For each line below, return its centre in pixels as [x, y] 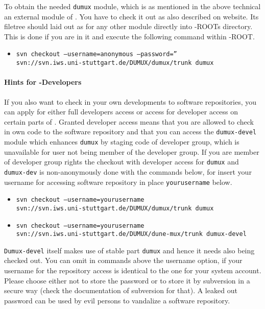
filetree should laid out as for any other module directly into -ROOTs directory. [128, 26]
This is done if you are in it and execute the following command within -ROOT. [129, 36]
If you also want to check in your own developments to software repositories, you [130, 101]
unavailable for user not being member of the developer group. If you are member [132, 151]
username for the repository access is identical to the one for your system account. [133, 270]
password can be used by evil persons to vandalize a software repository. [117, 300]
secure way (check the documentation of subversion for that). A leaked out [121, 290]
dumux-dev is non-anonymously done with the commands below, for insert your [128, 171]
